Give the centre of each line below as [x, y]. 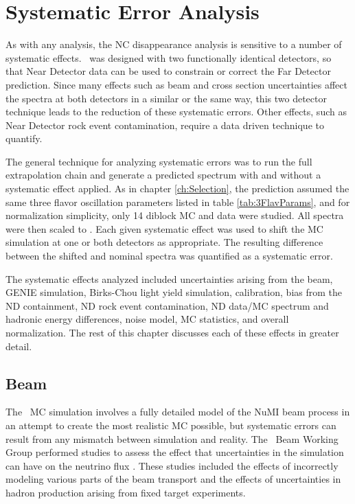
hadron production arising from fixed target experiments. [126, 492]
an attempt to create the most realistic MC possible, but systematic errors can [171, 425]
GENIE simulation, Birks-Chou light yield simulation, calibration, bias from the [174, 292]
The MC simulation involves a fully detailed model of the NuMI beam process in [178, 412]
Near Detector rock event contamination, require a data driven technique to [165, 125]
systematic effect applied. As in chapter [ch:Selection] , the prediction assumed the [177, 188]
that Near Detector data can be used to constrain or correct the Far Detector [168, 71]
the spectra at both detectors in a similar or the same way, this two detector [166, 98]
